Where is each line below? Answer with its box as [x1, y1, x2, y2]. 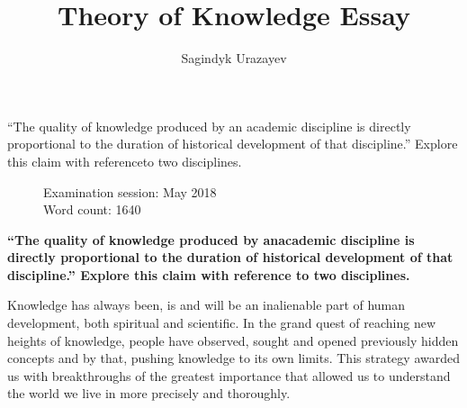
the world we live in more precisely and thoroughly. [7, 384, 291, 403]
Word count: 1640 [43, 200, 141, 219]
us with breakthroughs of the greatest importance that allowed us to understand [7, 366, 451, 385]
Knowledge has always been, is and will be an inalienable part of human [7, 295, 406, 314]
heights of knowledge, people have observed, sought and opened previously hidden [7, 331, 459, 349]
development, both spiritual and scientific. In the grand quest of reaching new [7, 313, 436, 332]
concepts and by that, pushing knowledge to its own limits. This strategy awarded [7, 349, 460, 367]
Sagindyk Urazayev [181, 49, 287, 68]
